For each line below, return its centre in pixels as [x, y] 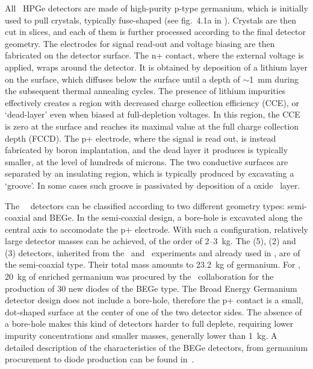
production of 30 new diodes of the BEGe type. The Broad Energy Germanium [151, 288]
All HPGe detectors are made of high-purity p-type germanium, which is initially [156, 8]
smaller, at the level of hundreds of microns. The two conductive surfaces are [147, 161]
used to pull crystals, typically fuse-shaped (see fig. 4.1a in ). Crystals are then [151, 20]
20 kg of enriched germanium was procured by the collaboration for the [139, 276]
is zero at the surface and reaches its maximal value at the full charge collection [152, 126]
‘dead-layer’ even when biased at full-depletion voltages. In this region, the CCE [153, 114]
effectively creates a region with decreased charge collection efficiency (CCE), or [152, 102]
